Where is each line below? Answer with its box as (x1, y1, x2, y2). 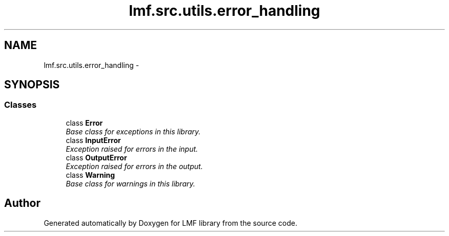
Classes (4, 100, 37, 110)
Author (4, 197, 40, 210)
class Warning (66, 170, 115, 179)
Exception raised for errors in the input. (66, 144, 198, 153)
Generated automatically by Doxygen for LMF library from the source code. (44, 218, 297, 227)
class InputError (66, 135, 121, 145)
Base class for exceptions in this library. (66, 127, 201, 136)
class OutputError (66, 153, 127, 162)
